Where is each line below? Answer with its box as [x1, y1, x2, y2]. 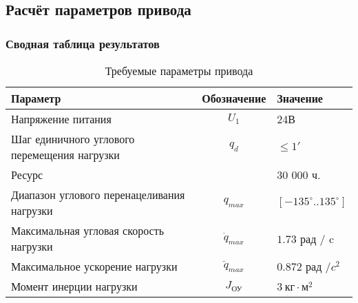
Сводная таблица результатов [6, 34, 160, 52]
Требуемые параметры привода [105, 63, 253, 79]
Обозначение [202, 90, 266, 106]
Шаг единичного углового [11, 131, 135, 147]
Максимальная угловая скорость [11, 222, 164, 238]
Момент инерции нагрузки [11, 278, 138, 294]
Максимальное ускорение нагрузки [11, 258, 178, 274]
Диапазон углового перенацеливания [11, 187, 185, 202]
